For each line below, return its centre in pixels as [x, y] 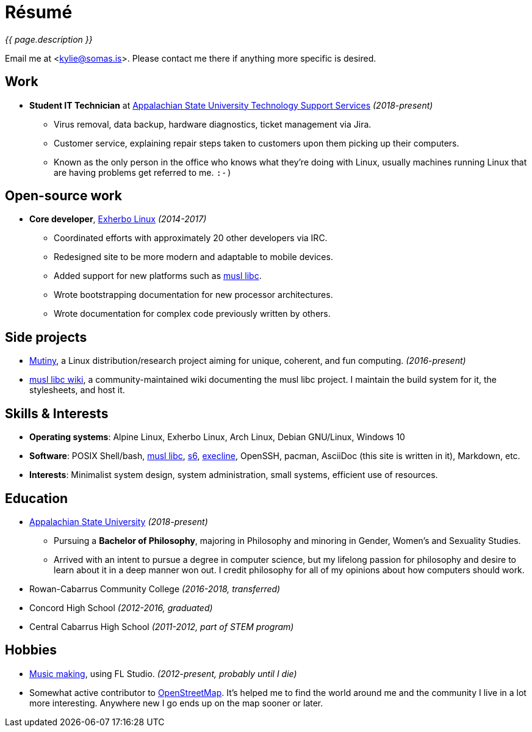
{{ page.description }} [49, 39]
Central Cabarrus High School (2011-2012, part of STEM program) [162, 626]
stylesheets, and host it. [77, 390]
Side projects [46, 337]
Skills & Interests [57, 413]
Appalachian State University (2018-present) [119, 521]
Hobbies [31, 650]
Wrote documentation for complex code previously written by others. [192, 314]
